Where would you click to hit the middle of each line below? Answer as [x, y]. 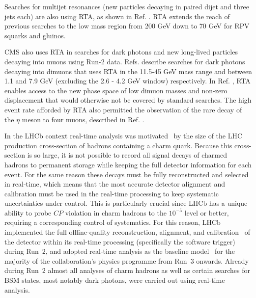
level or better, [207, 212]
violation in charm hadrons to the [116, 212]
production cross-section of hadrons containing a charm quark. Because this [118, 145]
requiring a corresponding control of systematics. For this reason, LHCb [113, 222]
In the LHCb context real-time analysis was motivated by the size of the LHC [124, 136]
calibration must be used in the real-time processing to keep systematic [112, 193]
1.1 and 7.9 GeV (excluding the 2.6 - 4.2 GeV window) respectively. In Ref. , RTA [128, 81]
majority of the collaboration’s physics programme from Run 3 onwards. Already [127, 260]
